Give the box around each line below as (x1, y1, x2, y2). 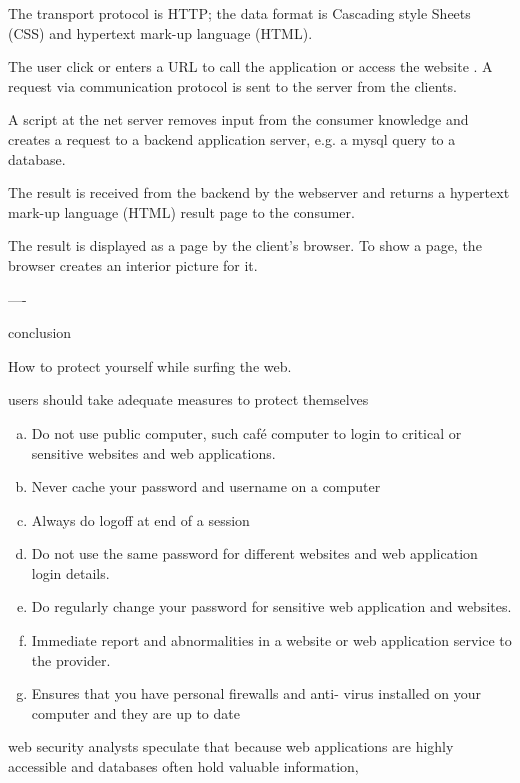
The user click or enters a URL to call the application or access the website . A (8, 56, 493, 77)
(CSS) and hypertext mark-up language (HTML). (8, 22, 313, 43)
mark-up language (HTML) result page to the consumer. (8, 201, 355, 222)
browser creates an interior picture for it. (8, 254, 258, 275)
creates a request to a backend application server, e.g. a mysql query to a (8, 128, 456, 149)
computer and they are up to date (31, 702, 240, 723)
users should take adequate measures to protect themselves (8, 389, 369, 410)
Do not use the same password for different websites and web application (31, 543, 478, 564)
